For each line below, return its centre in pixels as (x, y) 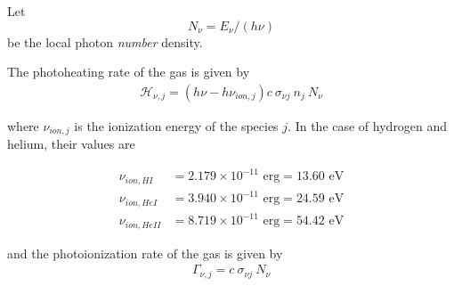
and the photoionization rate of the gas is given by (145, 253)
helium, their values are (71, 144)
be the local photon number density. (105, 41)
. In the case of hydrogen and (368, 125)
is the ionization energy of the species (176, 125)
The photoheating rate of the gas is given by (129, 72)
